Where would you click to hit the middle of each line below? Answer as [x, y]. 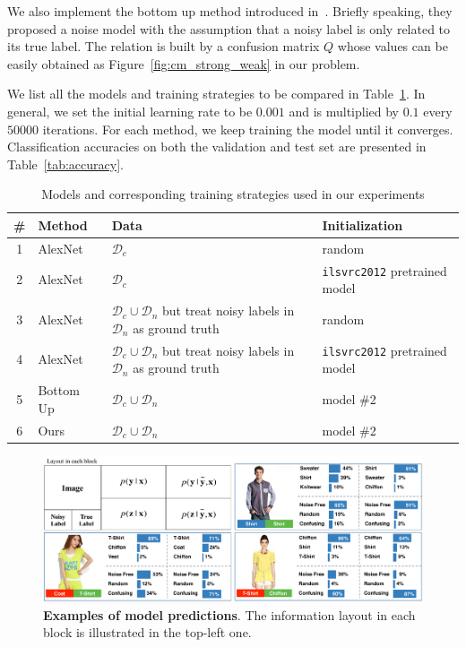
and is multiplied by [344, 111]
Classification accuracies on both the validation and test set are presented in [217, 147]
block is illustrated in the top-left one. [147, 632]
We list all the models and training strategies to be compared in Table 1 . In [216, 94]
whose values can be [393, 46]
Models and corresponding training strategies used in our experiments [233, 194]
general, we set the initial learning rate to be [130, 111]
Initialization [362, 224]
